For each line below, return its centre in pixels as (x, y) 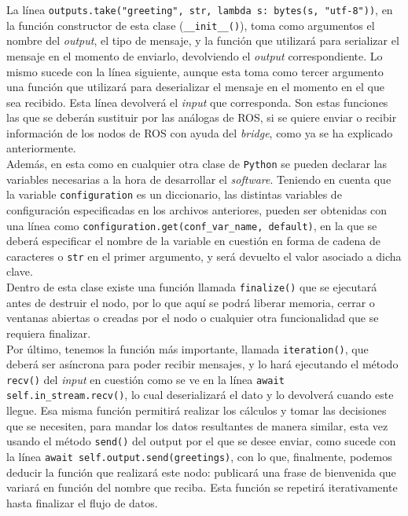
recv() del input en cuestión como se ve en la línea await (145, 379)
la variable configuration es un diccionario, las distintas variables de (174, 194)
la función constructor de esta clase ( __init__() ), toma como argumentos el (191, 25)
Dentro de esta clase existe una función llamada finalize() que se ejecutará (192, 287)
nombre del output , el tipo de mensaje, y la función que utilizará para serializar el (203, 40)
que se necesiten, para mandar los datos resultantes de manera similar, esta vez (197, 425)
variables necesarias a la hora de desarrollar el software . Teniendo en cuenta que (199, 179)
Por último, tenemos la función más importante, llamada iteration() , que (187, 348)
